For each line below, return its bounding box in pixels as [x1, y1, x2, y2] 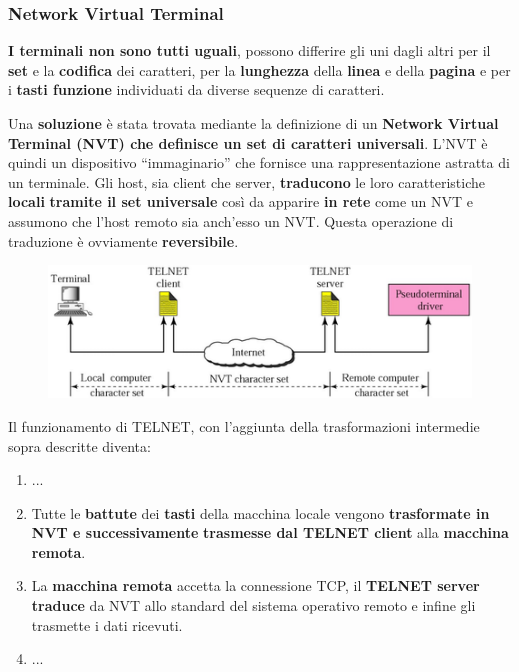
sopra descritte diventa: [8, 435, 151, 456]
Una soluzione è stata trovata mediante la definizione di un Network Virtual [8, 113, 499, 133]
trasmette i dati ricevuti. [31, 614, 183, 635]
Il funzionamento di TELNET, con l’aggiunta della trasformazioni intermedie [8, 415, 480, 436]
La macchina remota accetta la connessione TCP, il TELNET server [31, 575, 480, 596]
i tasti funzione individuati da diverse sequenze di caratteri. [8, 79, 385, 100]
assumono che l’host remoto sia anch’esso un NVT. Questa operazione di [8, 210, 454, 231]
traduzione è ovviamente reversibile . [8, 230, 239, 251]
